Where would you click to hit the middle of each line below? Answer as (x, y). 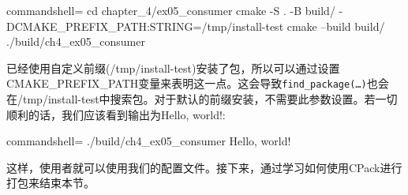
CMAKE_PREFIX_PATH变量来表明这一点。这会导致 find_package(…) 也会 (198, 83)
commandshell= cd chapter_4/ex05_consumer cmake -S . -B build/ (171, 10)
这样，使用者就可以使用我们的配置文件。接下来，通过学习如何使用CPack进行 (204, 167)
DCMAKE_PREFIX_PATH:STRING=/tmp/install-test (145, 26)
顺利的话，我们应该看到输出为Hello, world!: (116, 114)
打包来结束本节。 (51, 183)
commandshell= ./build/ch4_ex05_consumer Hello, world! (149, 141)
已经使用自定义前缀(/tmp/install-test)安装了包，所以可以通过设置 (173, 67)
